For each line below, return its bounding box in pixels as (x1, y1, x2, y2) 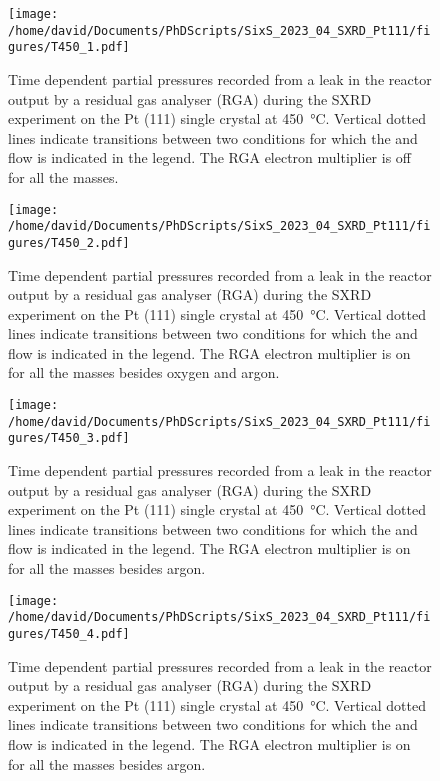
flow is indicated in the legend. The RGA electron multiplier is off (8, 147, 412, 168)
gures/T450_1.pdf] (8, 40, 130, 55)
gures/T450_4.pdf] (8, 626, 130, 641)
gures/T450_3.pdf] (8, 431, 130, 446)
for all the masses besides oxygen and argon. (8, 362, 280, 383)
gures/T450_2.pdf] (8, 235, 130, 250)
